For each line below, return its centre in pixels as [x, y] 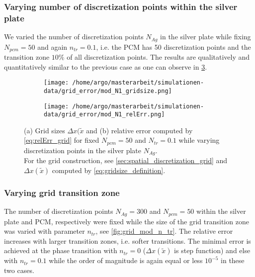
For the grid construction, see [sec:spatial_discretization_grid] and [126, 160]
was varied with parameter [44, 231]
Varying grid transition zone [62, 192]
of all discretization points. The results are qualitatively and [158, 57]
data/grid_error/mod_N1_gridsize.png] [108, 91]
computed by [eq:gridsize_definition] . [109, 170]
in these [233, 260]
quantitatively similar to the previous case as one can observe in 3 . [106, 66]
